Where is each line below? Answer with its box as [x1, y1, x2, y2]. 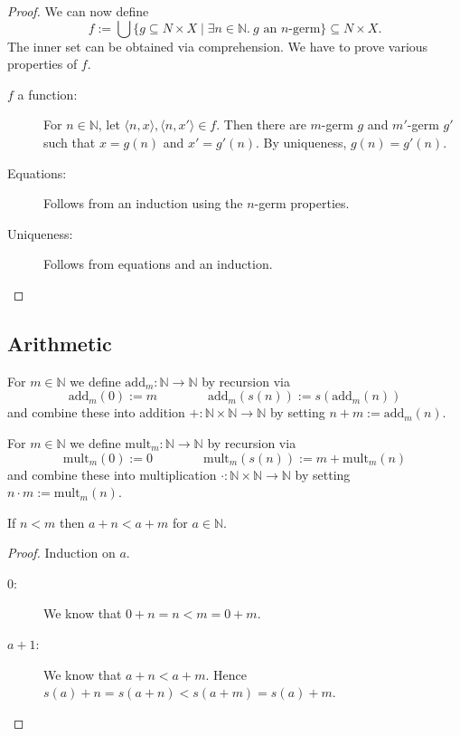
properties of [7, 54, 78, 73]
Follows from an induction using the [43, 194, 243, 213]
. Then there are [216, 115, 306, 134]
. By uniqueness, [256, 132, 347, 151]
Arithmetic [7, 329, 112, 357]
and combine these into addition [7, 403, 185, 422]
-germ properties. [254, 194, 350, 213]
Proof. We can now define [7, 2, 149, 20]
